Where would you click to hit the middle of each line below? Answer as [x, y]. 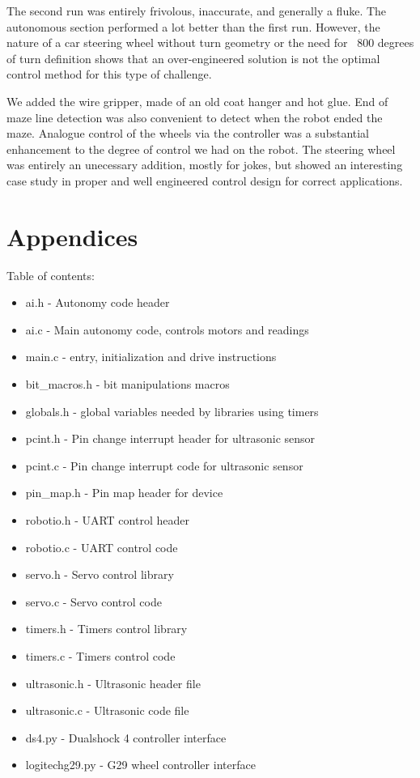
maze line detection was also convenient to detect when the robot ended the [195, 117]
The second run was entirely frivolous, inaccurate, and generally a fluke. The [197, 11]
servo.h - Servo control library [100, 574]
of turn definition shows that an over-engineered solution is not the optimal [193, 58]
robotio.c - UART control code [102, 547]
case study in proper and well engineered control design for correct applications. [205, 180]
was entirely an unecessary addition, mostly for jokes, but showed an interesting [205, 165]
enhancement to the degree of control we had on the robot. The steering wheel [201, 149]
